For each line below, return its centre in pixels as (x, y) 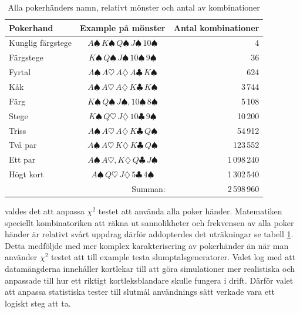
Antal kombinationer (216, 27)
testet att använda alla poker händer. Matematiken (190, 211)
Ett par (22, 159)
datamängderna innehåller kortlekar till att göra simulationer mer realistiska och (150, 268)
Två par (23, 145)
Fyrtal (20, 72)
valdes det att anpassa (45, 211)
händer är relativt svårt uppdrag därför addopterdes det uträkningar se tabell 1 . (149, 234)
